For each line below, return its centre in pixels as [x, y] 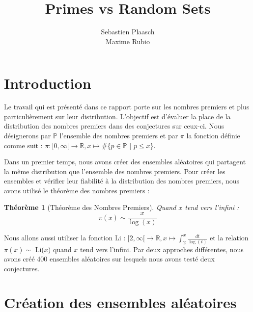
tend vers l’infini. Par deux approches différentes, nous [162, 249]
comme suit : [23, 145]
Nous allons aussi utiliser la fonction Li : [65, 238]
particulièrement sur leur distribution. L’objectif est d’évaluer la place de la [117, 116]
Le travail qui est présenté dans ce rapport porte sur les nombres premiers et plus [127, 107]
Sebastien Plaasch [128, 32]
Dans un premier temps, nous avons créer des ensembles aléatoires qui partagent [125, 162]
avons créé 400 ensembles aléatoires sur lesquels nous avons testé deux [109, 259]
